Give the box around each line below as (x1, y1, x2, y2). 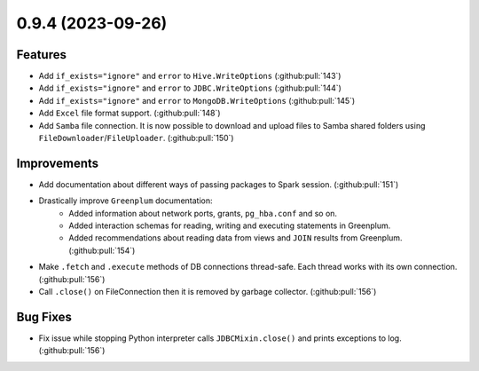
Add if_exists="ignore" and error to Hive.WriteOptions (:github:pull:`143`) (38, 71, 342, 82)
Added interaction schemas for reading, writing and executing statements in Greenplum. (68, 220, 391, 231)
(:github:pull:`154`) (68, 245, 136, 256)
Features (16, 47, 67, 62)
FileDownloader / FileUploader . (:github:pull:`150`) (38, 133, 234, 144)
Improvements (16, 155, 99, 170)
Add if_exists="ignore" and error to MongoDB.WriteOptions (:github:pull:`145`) (38, 95, 356, 106)
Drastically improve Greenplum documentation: (38, 195, 213, 206)
